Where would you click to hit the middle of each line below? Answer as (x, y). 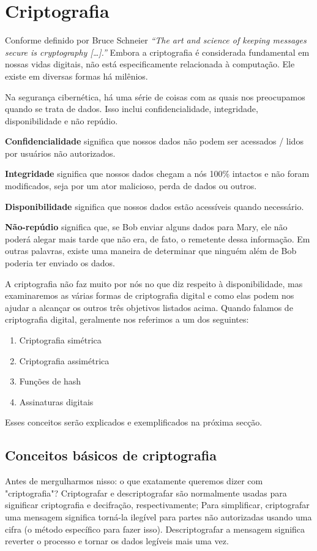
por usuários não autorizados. (60, 153)
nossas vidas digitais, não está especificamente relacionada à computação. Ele (150, 64)
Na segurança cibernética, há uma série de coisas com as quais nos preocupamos (155, 96)
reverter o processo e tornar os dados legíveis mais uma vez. (117, 541)
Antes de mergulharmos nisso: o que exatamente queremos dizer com (134, 481)
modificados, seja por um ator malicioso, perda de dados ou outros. (131, 186)
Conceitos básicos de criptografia (111, 455)
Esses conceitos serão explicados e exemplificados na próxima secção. (134, 422)
